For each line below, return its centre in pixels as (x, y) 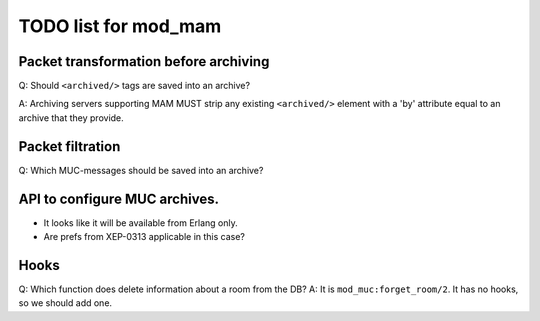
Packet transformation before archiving (144, 61)
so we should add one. (65, 303)
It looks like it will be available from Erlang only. (141, 222)
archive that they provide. (71, 117)
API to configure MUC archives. (119, 198)
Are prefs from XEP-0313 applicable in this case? (144, 237)
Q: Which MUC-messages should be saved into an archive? (141, 170)
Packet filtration (69, 146)
